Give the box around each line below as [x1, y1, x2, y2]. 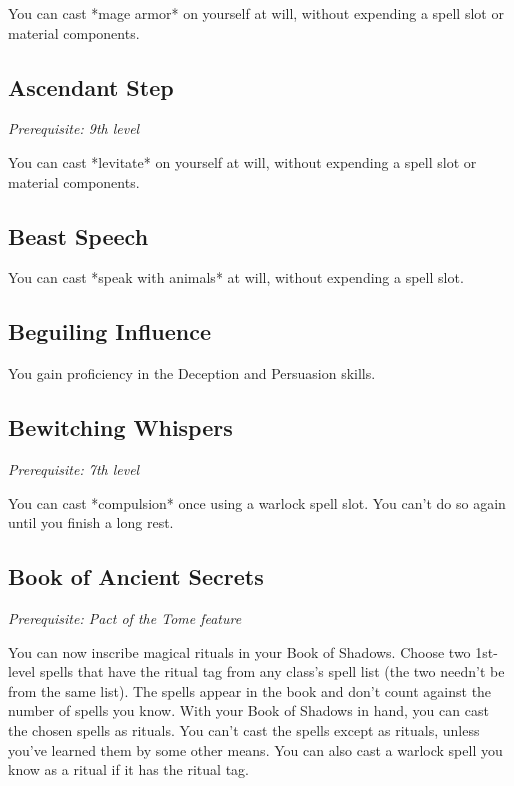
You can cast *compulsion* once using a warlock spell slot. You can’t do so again [8, 492, 506, 513]
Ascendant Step [8, 71, 174, 102]
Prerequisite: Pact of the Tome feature [8, 607, 242, 628]
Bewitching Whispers [8, 412, 233, 443]
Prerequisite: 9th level [8, 118, 140, 139]
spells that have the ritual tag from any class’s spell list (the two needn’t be [39, 661, 505, 682]
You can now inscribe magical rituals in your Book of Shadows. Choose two [8, 641, 471, 662]
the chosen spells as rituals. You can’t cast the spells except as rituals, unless [8, 719, 480, 740]
